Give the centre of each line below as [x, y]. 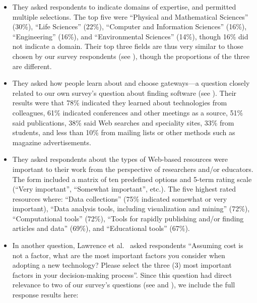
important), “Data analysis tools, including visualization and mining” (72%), [131, 208]
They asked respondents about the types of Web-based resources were [120, 159]
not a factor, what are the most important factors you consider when [119, 255]
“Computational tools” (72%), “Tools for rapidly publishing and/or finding [128, 218]
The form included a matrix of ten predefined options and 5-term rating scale [132, 179]
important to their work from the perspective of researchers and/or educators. [133, 169]
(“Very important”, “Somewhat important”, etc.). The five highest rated [124, 189]
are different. [32, 66]
